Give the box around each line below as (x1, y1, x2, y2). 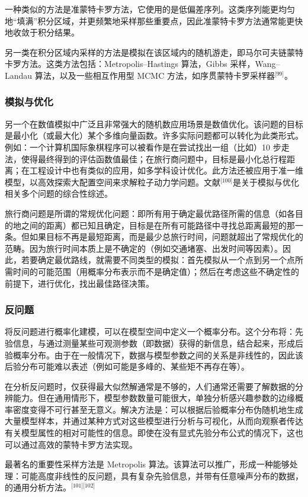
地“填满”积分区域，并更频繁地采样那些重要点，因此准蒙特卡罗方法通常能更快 (5, 14, 303, 27)
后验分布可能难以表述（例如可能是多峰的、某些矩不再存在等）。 (5, 360, 249, 373)
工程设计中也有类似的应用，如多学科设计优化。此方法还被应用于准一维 (29, 164, 303, 177)
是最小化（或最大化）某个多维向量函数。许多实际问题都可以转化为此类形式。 (5, 129, 303, 142)
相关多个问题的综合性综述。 (5, 187, 113, 200)
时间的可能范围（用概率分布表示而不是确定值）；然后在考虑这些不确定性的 (12, 265, 299, 277)
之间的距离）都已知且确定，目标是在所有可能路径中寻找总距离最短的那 (21, 219, 295, 231)
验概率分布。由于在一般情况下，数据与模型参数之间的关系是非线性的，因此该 (5, 348, 303, 361)
